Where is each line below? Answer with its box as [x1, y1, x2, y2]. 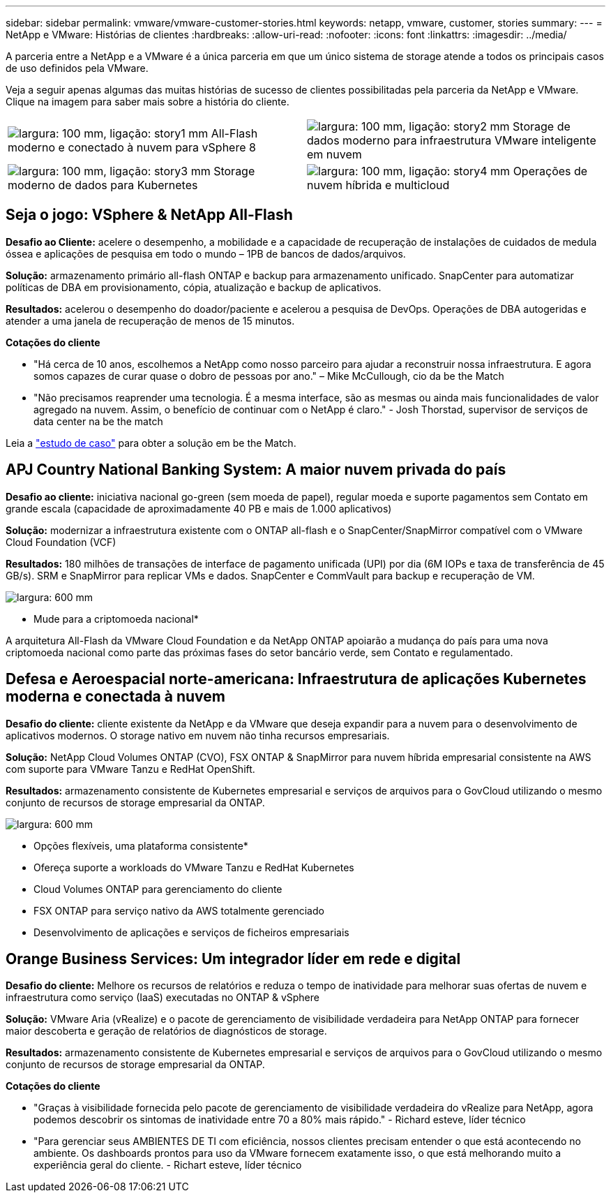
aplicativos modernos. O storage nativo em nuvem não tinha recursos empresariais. [6, 729, 390, 741]
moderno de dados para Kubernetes [8, 178, 198, 192]
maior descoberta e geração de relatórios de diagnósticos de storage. [6, 1025, 327, 1037]
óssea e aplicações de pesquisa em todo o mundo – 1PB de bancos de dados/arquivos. [6, 247, 406, 260]
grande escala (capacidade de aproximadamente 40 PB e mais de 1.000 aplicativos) [6, 502, 392, 515]
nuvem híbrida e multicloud [307, 178, 450, 192]
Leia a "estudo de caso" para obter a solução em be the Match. [6, 436, 296, 449]
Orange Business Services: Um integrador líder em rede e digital [6, 949, 461, 968]
